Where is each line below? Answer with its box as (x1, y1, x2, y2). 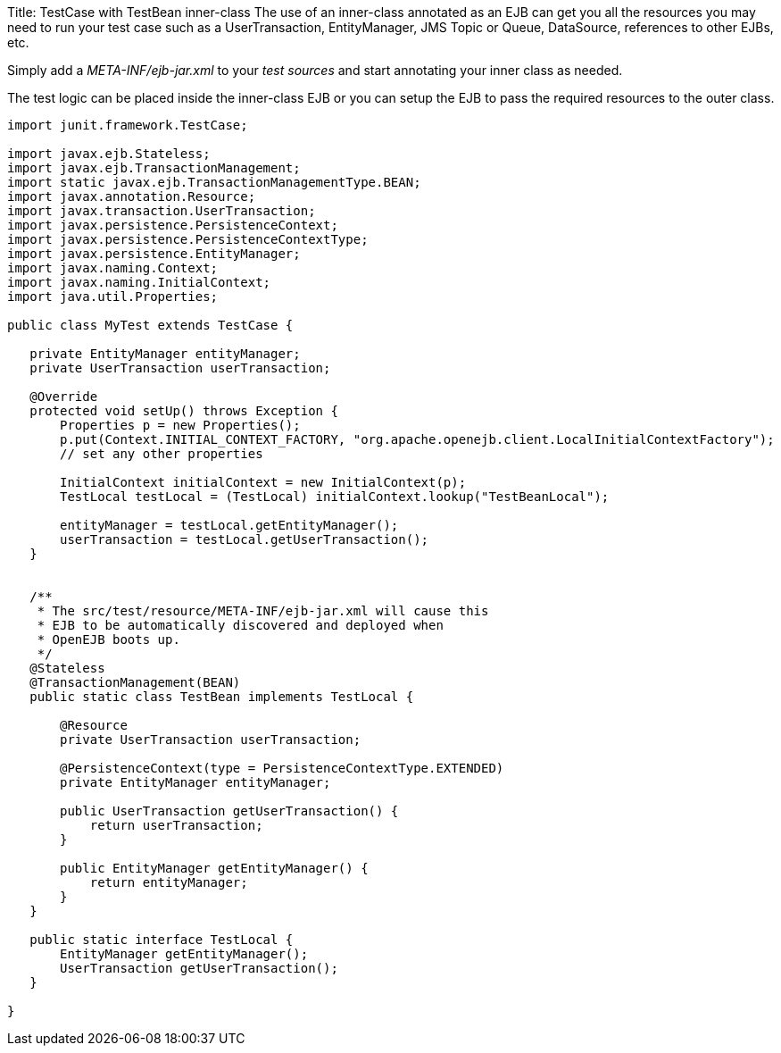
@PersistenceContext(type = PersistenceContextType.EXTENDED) (60, 761, 504, 775)
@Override (29, 389, 98, 404)
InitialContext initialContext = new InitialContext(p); (60, 475, 467, 489)
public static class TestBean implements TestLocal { (29, 689, 414, 704)
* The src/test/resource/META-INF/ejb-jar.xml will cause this (37, 604, 489, 618)
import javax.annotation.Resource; (7, 189, 256, 204)
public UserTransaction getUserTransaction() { (60, 804, 399, 818)
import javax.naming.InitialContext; (7, 275, 271, 289)
